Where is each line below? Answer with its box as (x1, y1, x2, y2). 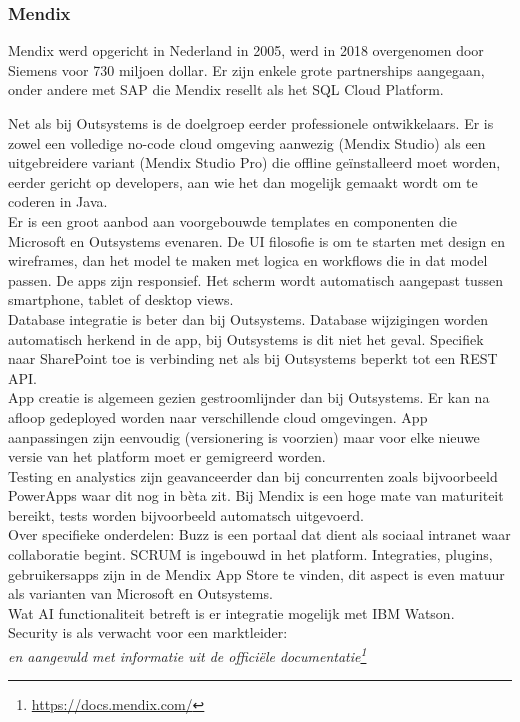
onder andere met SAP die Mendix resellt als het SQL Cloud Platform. (8, 79, 444, 100)
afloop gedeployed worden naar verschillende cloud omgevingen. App (8, 406, 428, 427)
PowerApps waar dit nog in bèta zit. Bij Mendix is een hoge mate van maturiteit (8, 485, 504, 506)
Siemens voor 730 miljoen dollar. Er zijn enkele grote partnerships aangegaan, (8, 59, 485, 80)
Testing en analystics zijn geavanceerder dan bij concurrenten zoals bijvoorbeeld (8, 465, 498, 486)
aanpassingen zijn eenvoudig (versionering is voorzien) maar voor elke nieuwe (8, 426, 480, 447)
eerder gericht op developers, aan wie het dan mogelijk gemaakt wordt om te (8, 171, 478, 192)
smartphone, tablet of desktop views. (8, 289, 234, 310)
